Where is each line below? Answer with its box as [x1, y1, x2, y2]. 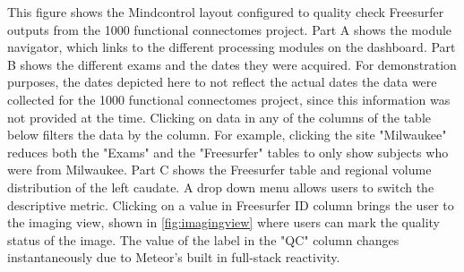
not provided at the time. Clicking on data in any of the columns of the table [7, 107, 432, 126]
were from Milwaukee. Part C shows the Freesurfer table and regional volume [7, 160, 432, 179]
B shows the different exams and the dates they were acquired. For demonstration [7, 55, 457, 73]
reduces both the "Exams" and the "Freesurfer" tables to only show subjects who [7, 142, 449, 161]
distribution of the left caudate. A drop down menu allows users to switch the [7, 177, 434, 196]
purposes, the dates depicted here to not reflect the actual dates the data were [7, 72, 437, 91]
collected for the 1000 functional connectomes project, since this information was [7, 89, 451, 108]
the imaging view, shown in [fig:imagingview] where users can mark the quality [7, 213, 440, 232]
